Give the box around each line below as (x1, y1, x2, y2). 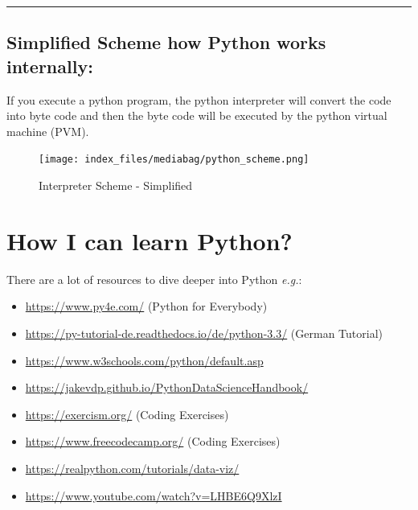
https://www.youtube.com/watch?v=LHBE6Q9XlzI (25, 487, 282, 504)
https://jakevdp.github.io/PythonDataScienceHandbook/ (25, 379, 309, 396)
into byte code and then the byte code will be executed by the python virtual (6, 107, 387, 124)
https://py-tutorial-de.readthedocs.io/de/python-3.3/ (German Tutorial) (25, 324, 383, 341)
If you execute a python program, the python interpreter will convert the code (6, 91, 391, 108)
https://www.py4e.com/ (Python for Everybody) (25, 298, 268, 315)
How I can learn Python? (6, 224, 293, 257)
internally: (6, 53, 93, 78)
